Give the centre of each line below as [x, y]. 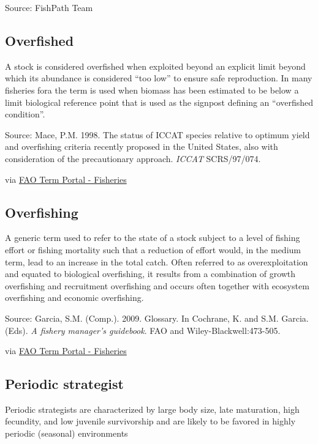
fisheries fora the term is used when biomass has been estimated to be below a [152, 90]
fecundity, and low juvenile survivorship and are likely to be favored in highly [150, 421]
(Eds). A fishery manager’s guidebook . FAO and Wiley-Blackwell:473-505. [143, 330]
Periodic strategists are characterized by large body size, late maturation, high [152, 409]
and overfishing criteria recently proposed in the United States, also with [142, 146]
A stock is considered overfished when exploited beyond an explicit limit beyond [155, 66]
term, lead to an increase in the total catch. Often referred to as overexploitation [157, 261]
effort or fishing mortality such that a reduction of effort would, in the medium [153, 249]
